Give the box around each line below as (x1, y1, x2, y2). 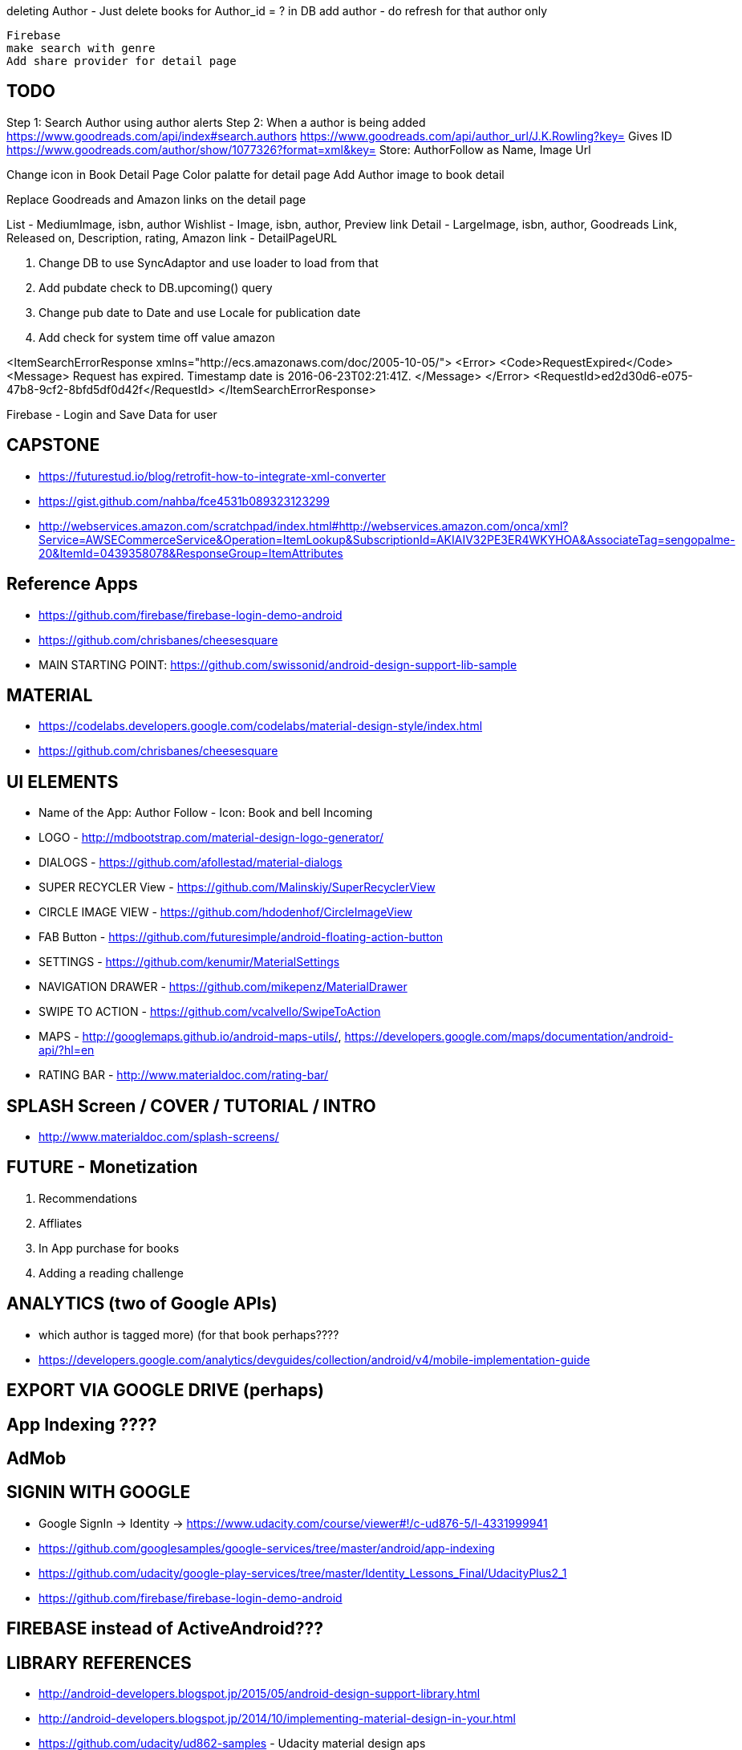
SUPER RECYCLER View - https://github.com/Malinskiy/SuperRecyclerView (39, 880, 436, 895)
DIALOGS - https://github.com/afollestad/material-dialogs (39, 855, 343, 870)
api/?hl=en (39, 1043, 95, 1058)
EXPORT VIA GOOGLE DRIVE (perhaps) (6, 1380, 324, 1401)
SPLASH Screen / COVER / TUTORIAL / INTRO (6, 1095, 376, 1116)
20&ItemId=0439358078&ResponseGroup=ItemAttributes (39, 546, 343, 560)
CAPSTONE (6, 435, 100, 456)
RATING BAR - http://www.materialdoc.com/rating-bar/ (39, 1068, 329, 1082)
